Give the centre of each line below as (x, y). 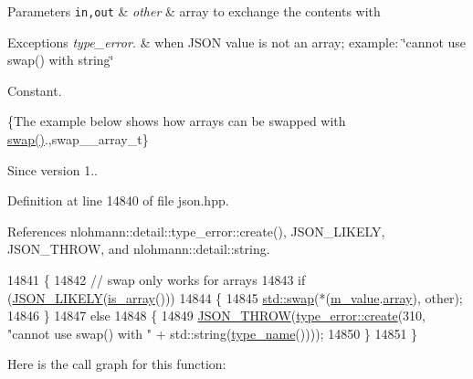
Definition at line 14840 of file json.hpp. (118, 200)
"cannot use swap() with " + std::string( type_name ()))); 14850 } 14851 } (213, 333)
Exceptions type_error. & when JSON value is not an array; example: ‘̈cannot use (237, 42)
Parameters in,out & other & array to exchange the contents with (194, 11)
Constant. (35, 90)
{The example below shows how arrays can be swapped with (177, 121)
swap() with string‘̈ (61, 60)
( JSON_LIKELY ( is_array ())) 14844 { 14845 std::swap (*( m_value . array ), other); (235, 297)
